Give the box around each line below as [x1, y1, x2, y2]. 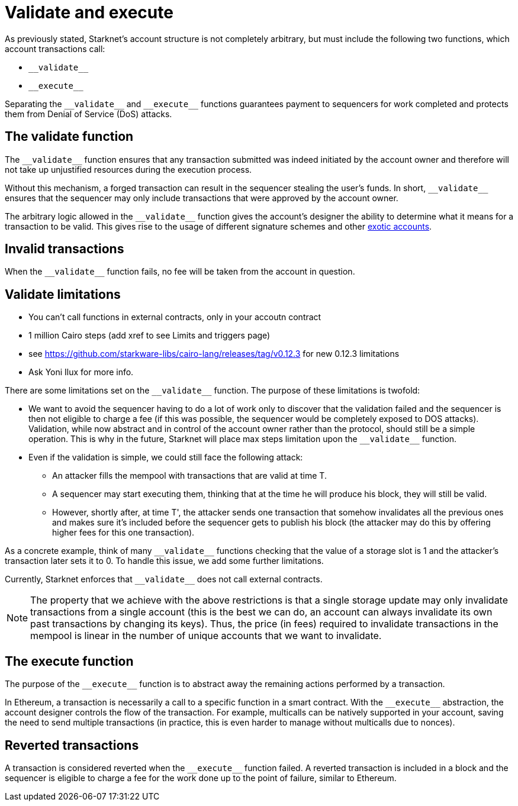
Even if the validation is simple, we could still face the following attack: [28, 452, 303, 463]
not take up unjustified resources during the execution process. [5, 164, 252, 175]
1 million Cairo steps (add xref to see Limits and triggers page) [28, 330, 271, 341]
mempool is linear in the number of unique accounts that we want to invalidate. [30, 630, 382, 642]
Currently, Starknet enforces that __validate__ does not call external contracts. [5, 574, 323, 585]
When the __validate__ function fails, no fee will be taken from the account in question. [5, 266, 355, 277]
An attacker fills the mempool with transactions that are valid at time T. [52, 470, 327, 481]
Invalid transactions [5, 241, 124, 257]
